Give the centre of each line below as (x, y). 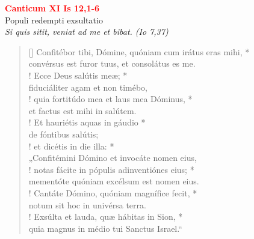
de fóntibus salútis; (63, 134)
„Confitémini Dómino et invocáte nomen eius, (113, 158)
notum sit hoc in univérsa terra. (87, 204)
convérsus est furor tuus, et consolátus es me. (112, 63)
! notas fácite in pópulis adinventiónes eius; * (111, 169)
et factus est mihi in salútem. (82, 110)
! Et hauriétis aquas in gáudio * (87, 122)
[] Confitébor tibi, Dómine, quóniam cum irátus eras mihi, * (139, 51)
